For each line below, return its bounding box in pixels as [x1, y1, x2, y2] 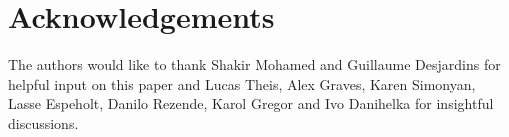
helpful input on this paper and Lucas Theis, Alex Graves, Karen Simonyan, [8, 73, 476, 94]
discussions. [8, 112, 79, 133]
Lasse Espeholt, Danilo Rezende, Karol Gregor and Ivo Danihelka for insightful [8, 93, 494, 114]
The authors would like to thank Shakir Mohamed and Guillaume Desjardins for [8, 54, 501, 75]
